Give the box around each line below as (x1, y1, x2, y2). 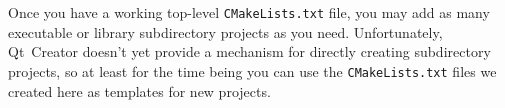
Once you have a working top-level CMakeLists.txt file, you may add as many (8, 2, 490, 22)
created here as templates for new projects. (8, 80, 271, 101)
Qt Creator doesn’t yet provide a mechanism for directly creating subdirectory (8, 41, 491, 62)
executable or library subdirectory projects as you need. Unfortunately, (8, 21, 443, 42)
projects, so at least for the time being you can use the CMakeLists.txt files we (8, 60, 497, 81)
